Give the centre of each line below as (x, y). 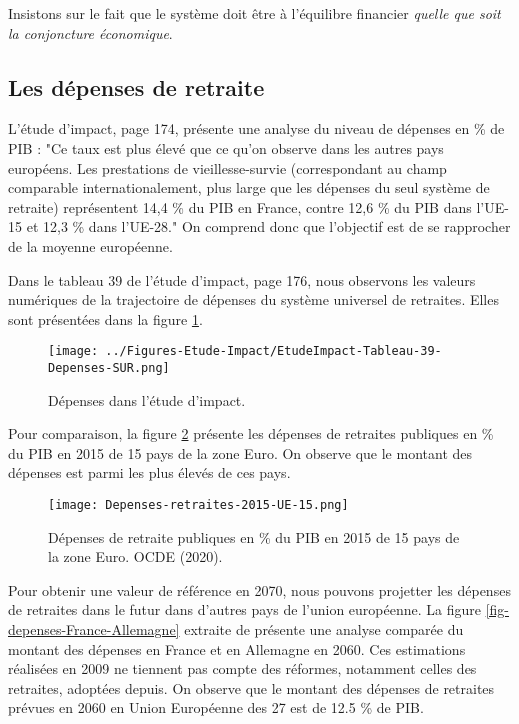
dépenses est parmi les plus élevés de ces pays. (149, 472)
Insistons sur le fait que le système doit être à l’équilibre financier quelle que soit (254, 13)
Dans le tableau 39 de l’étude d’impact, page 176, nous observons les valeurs (242, 279)
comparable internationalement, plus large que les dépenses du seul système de (249, 187)
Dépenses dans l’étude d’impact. (147, 399)
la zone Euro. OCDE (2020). (135, 556)
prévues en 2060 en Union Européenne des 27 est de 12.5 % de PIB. (216, 707)
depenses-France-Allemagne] (94, 629)
